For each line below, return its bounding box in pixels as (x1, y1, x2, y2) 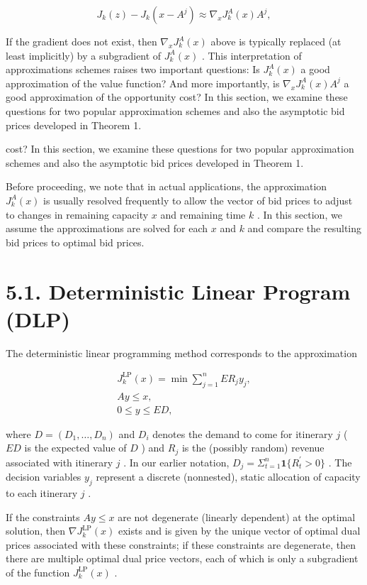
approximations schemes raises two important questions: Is (6, 62, 260, 77)
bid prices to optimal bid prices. (6, 234, 145, 249)
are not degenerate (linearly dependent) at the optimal (118, 509, 356, 524)
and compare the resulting (247, 221, 361, 236)
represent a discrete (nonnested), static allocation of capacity (96, 469, 361, 484)
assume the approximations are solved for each (6, 221, 208, 236)
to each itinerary (6, 485, 78, 500)
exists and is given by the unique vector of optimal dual (118, 523, 361, 538)
